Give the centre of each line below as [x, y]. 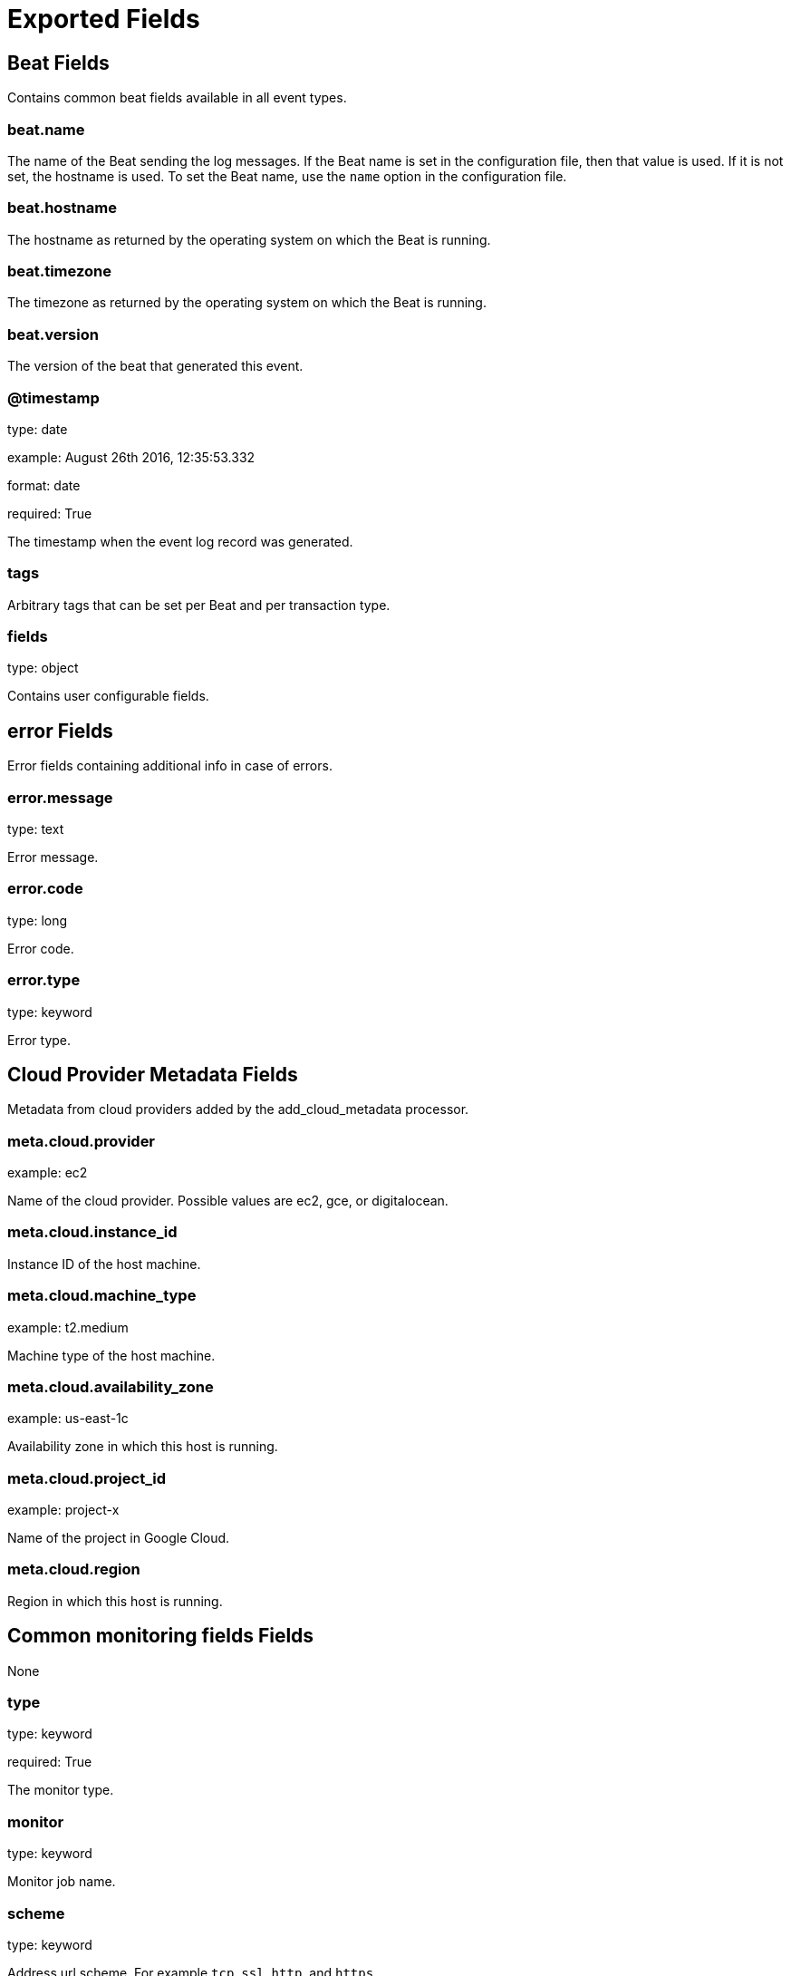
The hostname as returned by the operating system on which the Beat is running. [249, 239]
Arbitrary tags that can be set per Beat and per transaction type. [199, 605]
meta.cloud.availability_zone [111, 1386]
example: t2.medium [68, 1327]
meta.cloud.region [74, 1569]
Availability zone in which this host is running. [143, 1447]
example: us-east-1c [68, 1419]
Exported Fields [104, 19]
